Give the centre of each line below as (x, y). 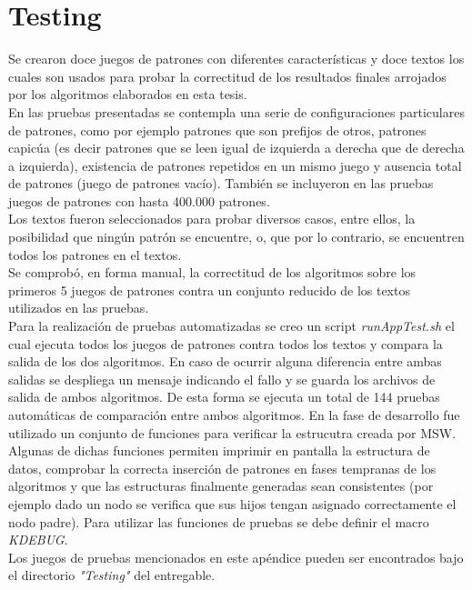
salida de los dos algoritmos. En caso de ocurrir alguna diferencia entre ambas (225, 361)
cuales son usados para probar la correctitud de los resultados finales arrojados (227, 76)
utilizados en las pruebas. (79, 308)
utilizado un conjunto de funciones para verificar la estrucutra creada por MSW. (232, 432)
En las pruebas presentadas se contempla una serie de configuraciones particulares (236, 111)
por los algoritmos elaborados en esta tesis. (128, 94)
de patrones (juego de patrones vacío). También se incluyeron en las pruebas (221, 183)
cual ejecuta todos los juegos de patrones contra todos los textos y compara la (226, 343)
